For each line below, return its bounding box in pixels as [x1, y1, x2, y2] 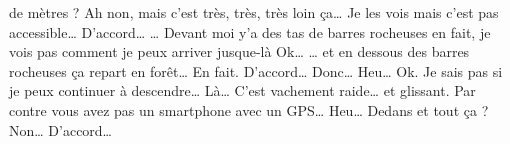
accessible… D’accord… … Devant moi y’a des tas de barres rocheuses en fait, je [9, 21, 491, 42]
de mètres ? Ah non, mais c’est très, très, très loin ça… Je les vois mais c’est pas [9, 2, 499, 22]
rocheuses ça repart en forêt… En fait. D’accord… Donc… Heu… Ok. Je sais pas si [9, 60, 503, 81]
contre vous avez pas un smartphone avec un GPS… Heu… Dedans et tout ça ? [9, 99, 489, 120]
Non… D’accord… [9, 119, 112, 140]
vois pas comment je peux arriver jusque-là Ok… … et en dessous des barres [9, 41, 470, 62]
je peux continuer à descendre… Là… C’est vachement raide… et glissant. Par [9, 80, 476, 101]
